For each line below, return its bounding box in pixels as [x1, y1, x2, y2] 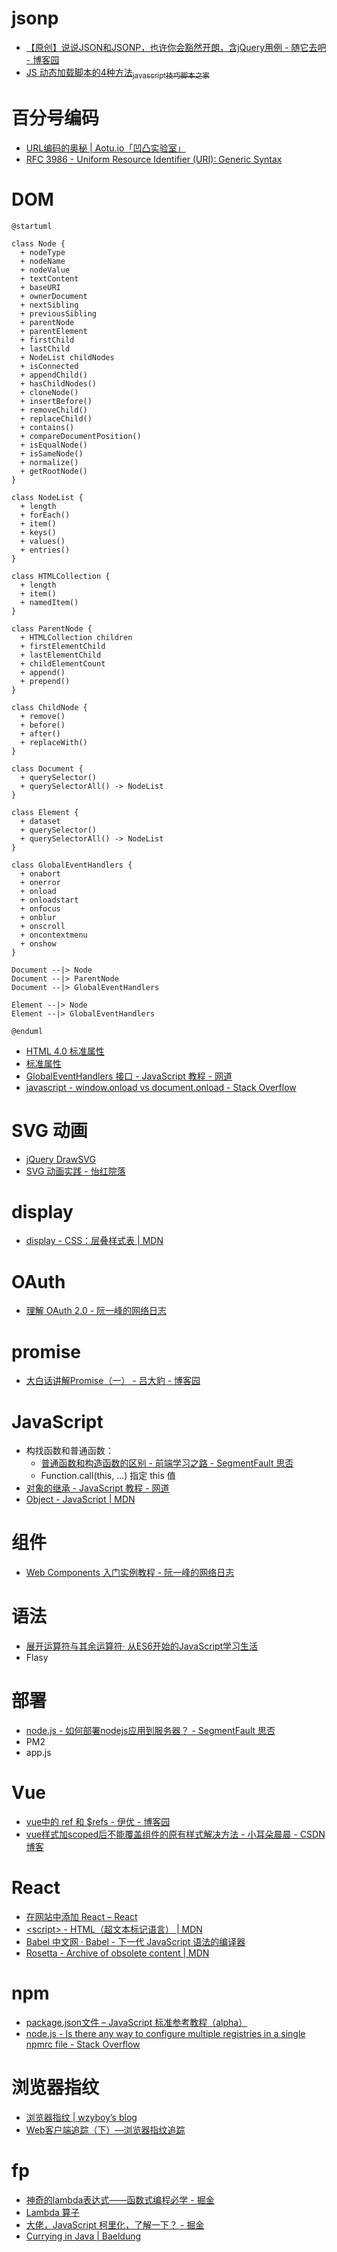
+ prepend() [20, 676, 71, 686]
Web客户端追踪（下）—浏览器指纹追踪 [25, 2123, 186, 2136]
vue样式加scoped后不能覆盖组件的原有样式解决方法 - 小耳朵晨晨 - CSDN [25, 1828, 326, 1841]
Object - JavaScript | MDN [25, 1493, 136, 1506]
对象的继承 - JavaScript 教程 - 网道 [25, 1482, 170, 1494]
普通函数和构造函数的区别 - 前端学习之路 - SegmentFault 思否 [40, 1457, 294, 1469]
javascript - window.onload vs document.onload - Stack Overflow [25, 1081, 297, 1093]
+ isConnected [20, 361, 79, 371]
